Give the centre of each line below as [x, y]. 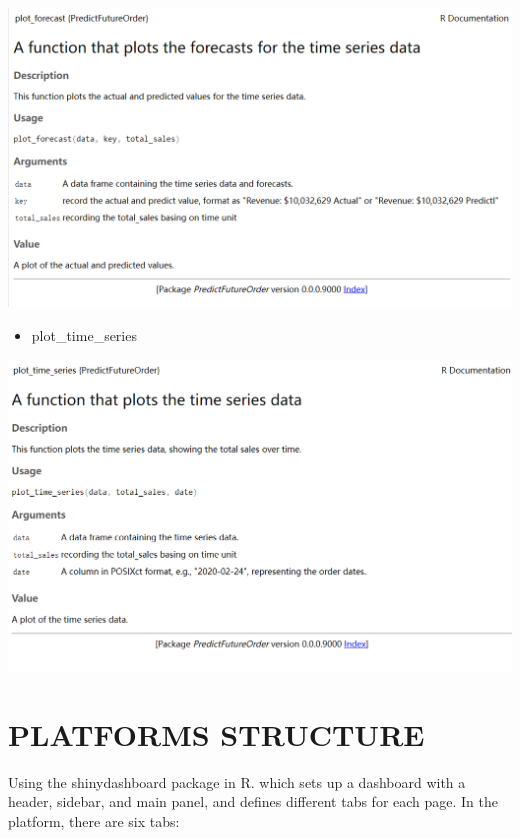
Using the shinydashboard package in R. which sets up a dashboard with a [237, 781]
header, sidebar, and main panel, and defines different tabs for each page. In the [253, 801]
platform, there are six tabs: [94, 820]
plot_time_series [84, 334]
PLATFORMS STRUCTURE [216, 733]
